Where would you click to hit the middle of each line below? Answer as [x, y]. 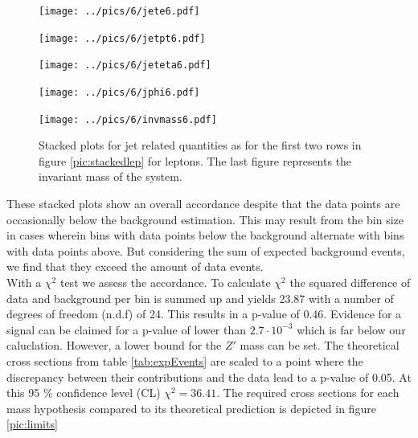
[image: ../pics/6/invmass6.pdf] [128, 119]
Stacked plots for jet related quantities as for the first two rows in [200, 145]
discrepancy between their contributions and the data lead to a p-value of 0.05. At [209, 377]
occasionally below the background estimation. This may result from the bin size [205, 219]
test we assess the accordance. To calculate [165, 282]
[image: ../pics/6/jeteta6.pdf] [125, 65]
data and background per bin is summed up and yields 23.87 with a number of [200, 298]
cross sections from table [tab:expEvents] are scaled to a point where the [185, 361]
